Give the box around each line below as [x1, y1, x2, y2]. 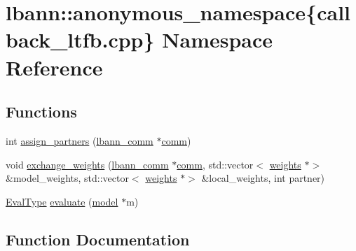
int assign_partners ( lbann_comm [6, 133, 153, 148]
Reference [6, 52, 103, 81]
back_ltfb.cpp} [6, 25, 155, 54]
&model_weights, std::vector [6, 171, 129, 185]
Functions [6, 101, 77, 122]
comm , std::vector [177, 157, 254, 171]
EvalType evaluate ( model [6, 194, 118, 208]
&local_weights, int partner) [201, 171, 325, 185]
